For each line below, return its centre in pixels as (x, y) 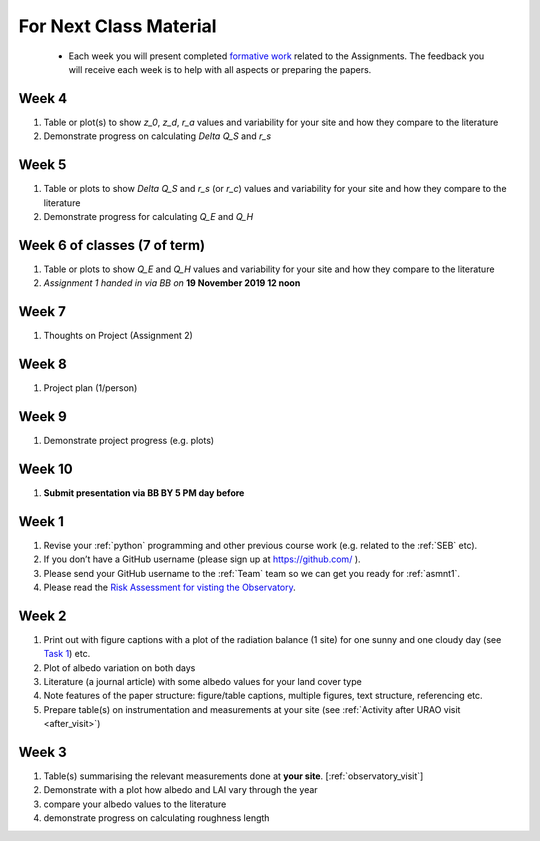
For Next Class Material (117, 26)
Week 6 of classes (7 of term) (111, 245)
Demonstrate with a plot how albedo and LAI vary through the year (181, 790)
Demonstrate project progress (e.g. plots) (129, 440)
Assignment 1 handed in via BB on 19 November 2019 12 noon (172, 283)
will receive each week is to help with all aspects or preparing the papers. (220, 69)
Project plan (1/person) (90, 388)
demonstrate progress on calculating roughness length (156, 818)
